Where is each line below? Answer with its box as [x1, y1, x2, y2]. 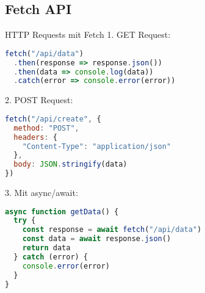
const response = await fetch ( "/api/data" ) [22, 225, 202, 234]
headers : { [13, 132, 57, 142]
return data [22, 244, 71, 253]
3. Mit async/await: [5, 186, 78, 199]
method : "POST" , [13, 123, 79, 132]
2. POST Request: [5, 93, 73, 106]
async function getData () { [5, 207, 119, 216]
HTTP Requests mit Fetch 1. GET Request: [5, 28, 171, 41]
